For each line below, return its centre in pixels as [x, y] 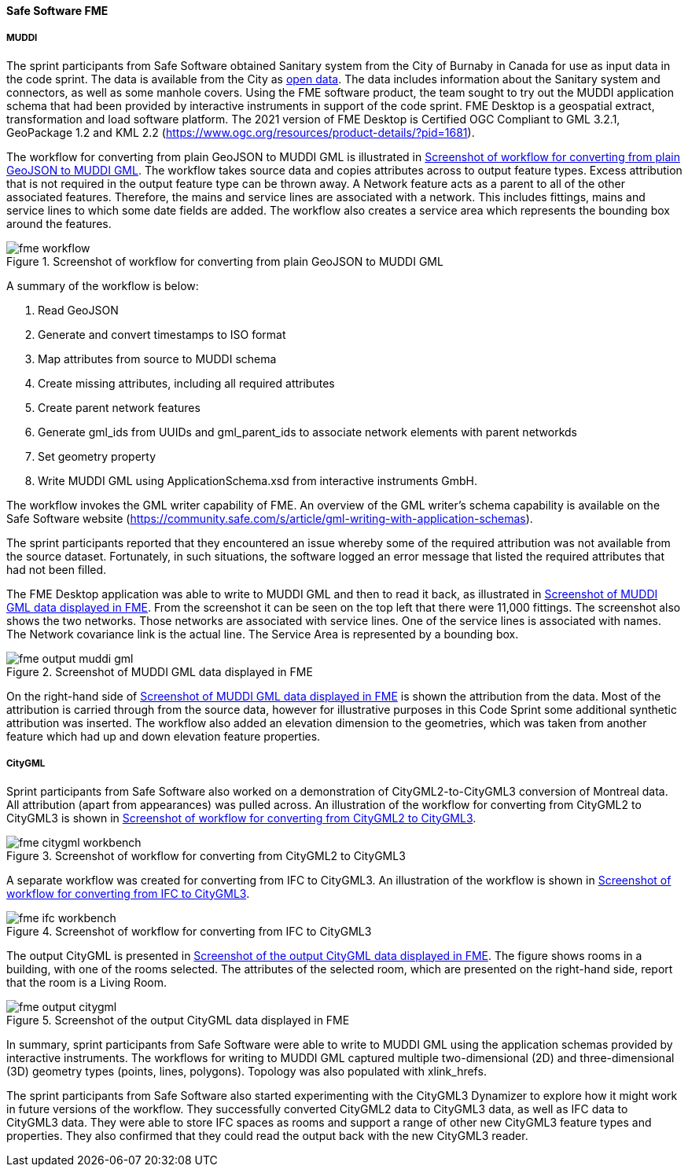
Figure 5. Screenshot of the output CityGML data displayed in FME [178, 1020]
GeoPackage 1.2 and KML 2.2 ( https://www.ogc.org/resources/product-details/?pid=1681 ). [241, 132]
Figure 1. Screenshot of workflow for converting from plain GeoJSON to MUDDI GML [225, 261]
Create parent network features [119, 407]
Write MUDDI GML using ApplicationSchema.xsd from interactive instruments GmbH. [258, 480]
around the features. [59, 223]
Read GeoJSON [78, 310]
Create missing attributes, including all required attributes [186, 383]
